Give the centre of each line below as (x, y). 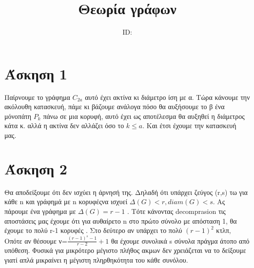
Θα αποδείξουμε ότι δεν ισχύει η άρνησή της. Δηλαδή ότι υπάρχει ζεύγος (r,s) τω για (126, 192)
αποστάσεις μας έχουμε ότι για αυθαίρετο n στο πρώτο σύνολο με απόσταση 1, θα (121, 220)
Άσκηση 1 (36, 73)
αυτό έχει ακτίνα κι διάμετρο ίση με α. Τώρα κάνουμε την (167, 97)
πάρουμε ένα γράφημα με (40, 211)
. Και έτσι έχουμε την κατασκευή (189, 125)
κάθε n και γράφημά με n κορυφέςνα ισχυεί (66, 201)
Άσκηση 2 (36, 168)
